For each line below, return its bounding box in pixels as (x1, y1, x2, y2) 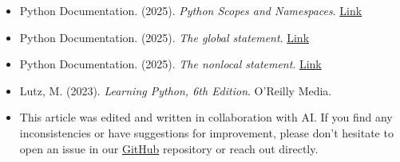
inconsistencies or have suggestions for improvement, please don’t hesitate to (19, 124, 394, 141)
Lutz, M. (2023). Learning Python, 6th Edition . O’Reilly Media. (19, 82, 332, 98)
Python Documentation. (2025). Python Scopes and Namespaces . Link (19, 2, 362, 18)
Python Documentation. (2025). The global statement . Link (19, 29, 310, 45)
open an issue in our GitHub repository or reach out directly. (19, 140, 319, 156)
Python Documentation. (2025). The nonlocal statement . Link (19, 56, 322, 72)
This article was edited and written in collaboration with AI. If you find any (19, 109, 393, 125)
